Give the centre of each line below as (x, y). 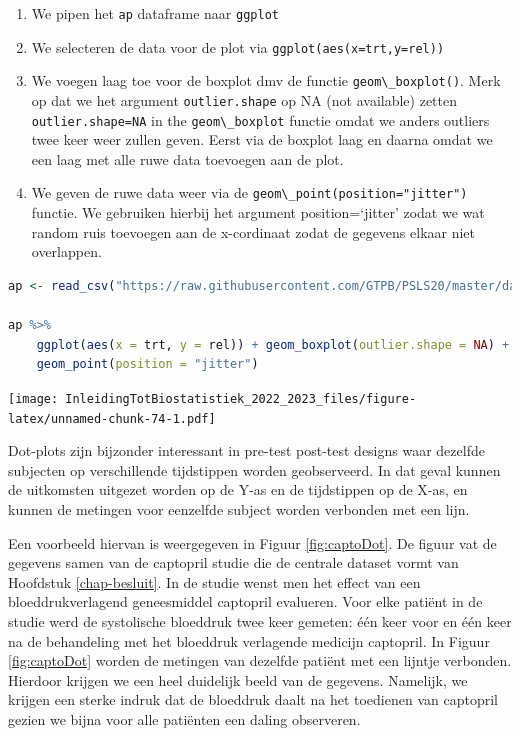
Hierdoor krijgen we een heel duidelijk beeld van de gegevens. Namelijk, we (238, 679)
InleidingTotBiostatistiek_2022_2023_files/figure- (241, 398)
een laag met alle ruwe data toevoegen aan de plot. (187, 158)
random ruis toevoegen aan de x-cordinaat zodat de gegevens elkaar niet (253, 231)
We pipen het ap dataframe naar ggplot (155, 13)
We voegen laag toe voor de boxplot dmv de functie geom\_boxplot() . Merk (266, 80)
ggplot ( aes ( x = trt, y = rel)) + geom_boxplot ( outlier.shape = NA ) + (273, 344)
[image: (33, 398)
